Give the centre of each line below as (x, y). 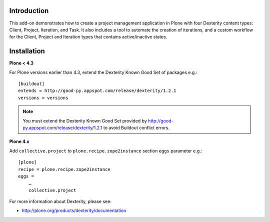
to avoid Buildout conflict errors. (136, 127)
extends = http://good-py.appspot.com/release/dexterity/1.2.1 (97, 91)
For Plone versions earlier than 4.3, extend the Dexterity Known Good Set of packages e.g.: (103, 72)
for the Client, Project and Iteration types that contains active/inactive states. (88, 37)
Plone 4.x (19, 141)
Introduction (29, 11)
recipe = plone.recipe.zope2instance (64, 169)
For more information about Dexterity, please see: (60, 201)
